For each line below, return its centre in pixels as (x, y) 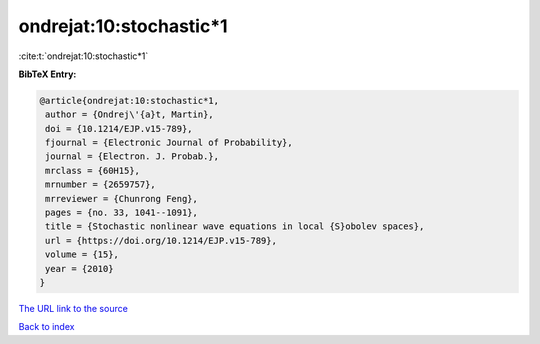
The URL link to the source (73, 308)
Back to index (46, 327)
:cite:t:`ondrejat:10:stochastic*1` (83, 56)
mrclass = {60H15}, (92, 170)
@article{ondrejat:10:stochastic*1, (129, 100)
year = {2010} (79, 268)
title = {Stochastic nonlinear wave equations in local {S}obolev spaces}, (235, 226)
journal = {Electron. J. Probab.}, (132, 156)
